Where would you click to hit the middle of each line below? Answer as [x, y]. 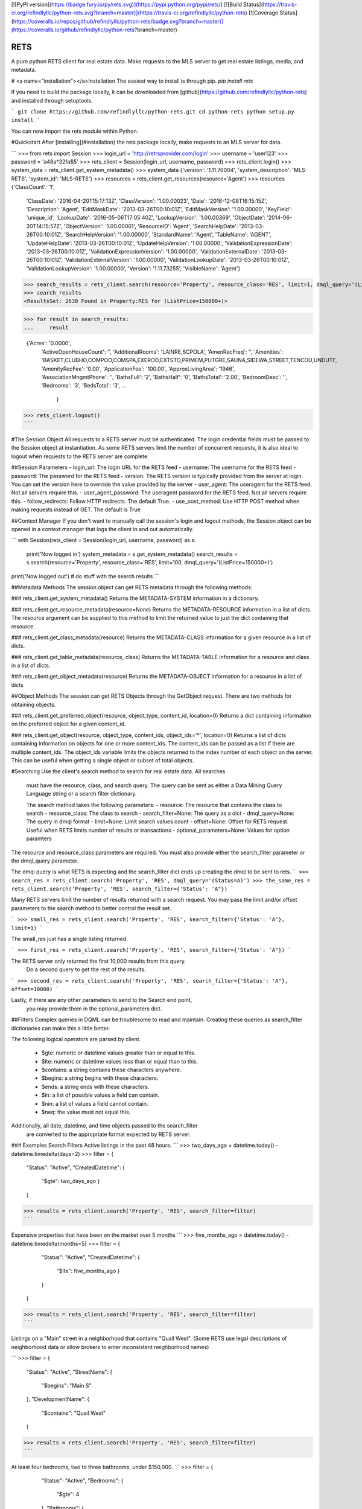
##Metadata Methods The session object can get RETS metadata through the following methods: [132, 587]
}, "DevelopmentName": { [58, 1399]
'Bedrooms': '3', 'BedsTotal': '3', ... [84, 386]
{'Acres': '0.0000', [49, 343]
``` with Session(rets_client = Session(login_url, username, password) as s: [103, 540]
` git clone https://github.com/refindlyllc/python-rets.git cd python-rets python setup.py [153, 112]
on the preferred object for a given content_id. [68, 724]
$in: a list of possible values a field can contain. [100, 1095]
